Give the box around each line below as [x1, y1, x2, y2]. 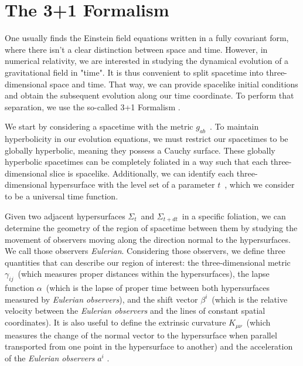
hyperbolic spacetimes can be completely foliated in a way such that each [5, 155, 268, 168]
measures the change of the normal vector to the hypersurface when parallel [5, 328, 277, 341]
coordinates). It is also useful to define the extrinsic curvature [5, 316, 226, 328]
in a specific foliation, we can [182, 209, 286, 222]
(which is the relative [212, 293, 288, 305]
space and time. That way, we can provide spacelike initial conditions [50, 77, 298, 90]
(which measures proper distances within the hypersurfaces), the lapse [18, 267, 270, 280]
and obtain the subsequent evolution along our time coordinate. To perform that [5, 89, 294, 101]
